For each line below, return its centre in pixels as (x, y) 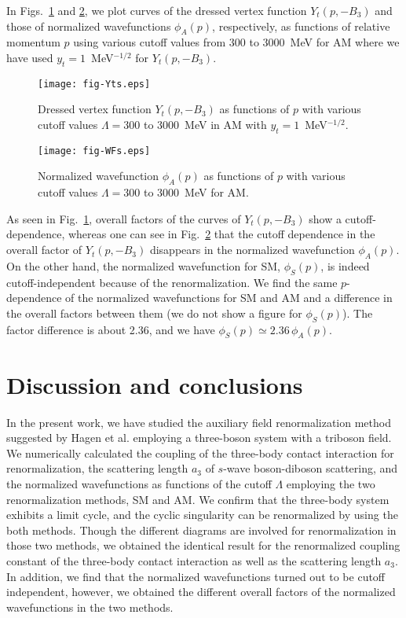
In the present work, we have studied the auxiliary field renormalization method (199, 422)
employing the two (331, 483)
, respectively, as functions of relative (301, 26)
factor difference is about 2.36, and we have (111, 329)
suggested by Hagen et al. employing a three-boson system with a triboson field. (199, 438)
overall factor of (44, 250)
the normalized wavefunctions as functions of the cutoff (139, 483)
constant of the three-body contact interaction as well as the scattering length (194, 560)
